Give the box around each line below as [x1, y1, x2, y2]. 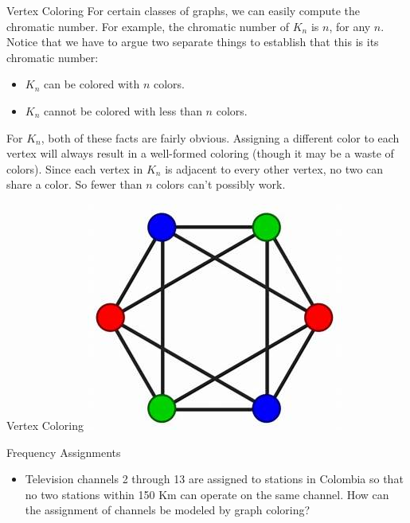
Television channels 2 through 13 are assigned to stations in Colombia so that [25, 470, 404, 487]
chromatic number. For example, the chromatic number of [6, 18, 290, 34]
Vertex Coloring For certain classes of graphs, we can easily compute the [6, 2, 361, 18]
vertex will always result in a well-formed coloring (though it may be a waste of [6, 145, 394, 162]
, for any [329, 18, 371, 34]
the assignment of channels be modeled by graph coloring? [25, 502, 310, 518]
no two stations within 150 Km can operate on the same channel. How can [25, 486, 389, 502]
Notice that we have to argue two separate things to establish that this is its [6, 33, 379, 50]
